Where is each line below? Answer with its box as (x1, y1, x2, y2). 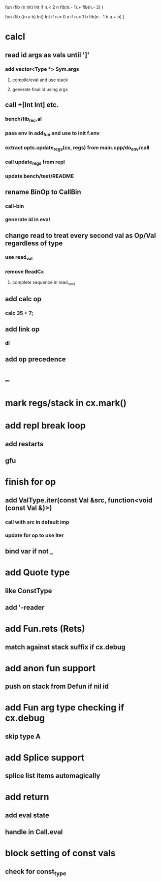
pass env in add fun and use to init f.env (5, 130, 100, 138)
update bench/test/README (5, 173, 74, 180)
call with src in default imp (5, 518, 70, 525)
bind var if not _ (5, 547, 53, 556)
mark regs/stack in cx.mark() (5, 398, 127, 409)
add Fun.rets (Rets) (5, 623, 85, 635)
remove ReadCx (5, 268, 44, 275)
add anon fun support (5, 662, 96, 674)
